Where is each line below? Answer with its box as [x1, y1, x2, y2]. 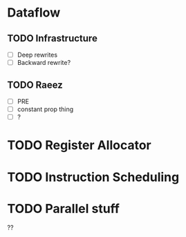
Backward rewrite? [17, 59, 71, 67]
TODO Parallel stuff [7, 200, 120, 216]
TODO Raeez [7, 79, 64, 91]
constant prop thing [17, 105, 74, 113]
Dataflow [7, 5, 61, 21]
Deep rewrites [17, 50, 57, 59]
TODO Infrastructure [7, 32, 98, 44]
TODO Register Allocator [7, 138, 151, 153]
